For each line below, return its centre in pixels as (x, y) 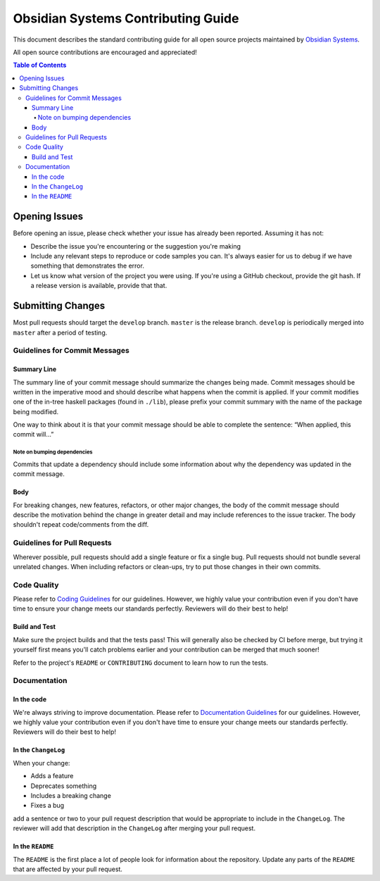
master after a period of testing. (60, 332)
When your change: (42, 763)
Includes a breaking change (71, 795)
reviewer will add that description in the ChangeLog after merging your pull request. (134, 828)
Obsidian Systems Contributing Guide (126, 18)
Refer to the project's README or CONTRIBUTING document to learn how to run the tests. (141, 663)
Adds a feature (52, 776)
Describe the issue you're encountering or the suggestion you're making (135, 246)
